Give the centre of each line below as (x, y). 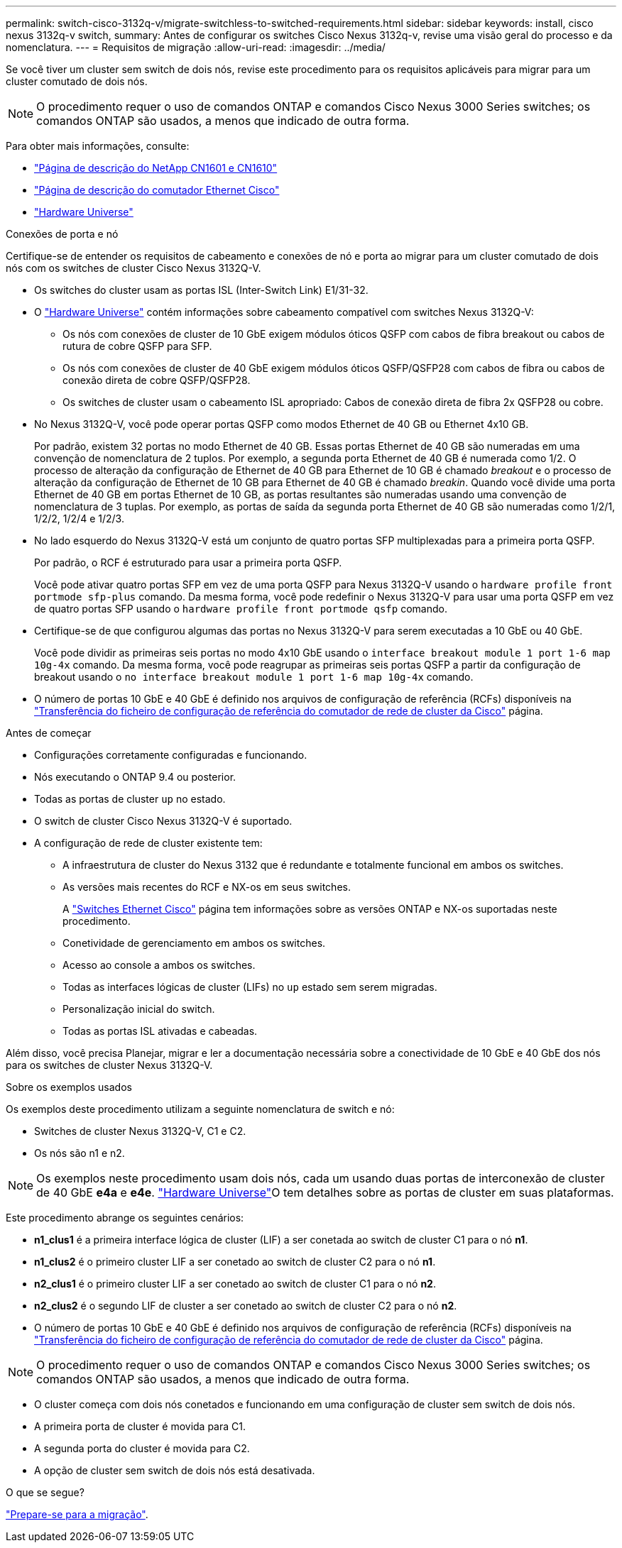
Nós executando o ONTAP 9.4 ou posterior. (135, 777)
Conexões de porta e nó (62, 234)
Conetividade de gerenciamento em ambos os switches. (194, 943)
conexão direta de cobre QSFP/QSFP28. (157, 380)
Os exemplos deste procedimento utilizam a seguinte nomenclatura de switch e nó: (200, 1109)
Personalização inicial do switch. (139, 1009)
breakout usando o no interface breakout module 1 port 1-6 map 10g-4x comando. (254, 677)
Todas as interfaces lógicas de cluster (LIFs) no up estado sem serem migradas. (250, 987)
